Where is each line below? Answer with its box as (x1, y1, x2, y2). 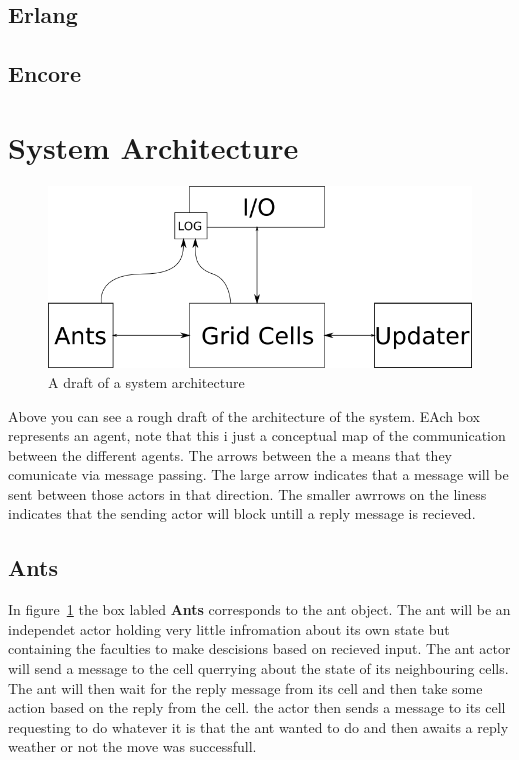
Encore (8, 58, 82, 89)
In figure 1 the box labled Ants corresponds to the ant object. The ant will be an (8, 599, 511, 620)
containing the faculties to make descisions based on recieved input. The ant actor (8, 638, 511, 659)
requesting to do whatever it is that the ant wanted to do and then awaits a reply (8, 716, 509, 737)
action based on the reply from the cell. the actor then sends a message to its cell (8, 697, 506, 718)
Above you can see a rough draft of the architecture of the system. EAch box (8, 405, 480, 426)
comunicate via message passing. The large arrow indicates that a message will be (8, 464, 509, 485)
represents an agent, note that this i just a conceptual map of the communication (8, 425, 506, 446)
